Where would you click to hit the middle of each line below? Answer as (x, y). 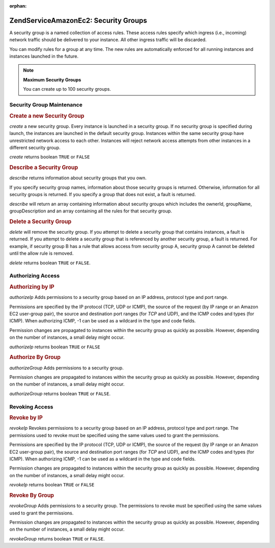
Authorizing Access (35, 276)
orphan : (18, 6)
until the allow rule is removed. (42, 253)
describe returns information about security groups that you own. (78, 178)
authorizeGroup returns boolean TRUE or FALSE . (60, 393)
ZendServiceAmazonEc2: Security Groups (78, 20)
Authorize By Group (35, 358)
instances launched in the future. (44, 57)
